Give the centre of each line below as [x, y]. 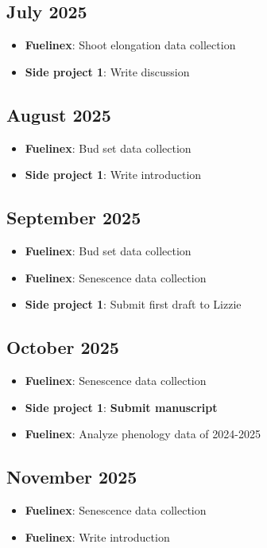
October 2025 [63, 347]
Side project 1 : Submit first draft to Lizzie [133, 304]
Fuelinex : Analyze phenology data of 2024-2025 [143, 434]
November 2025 [72, 477]
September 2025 [74, 218]
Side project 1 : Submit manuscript [121, 407]
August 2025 [59, 114]
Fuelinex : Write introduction [97, 536]
